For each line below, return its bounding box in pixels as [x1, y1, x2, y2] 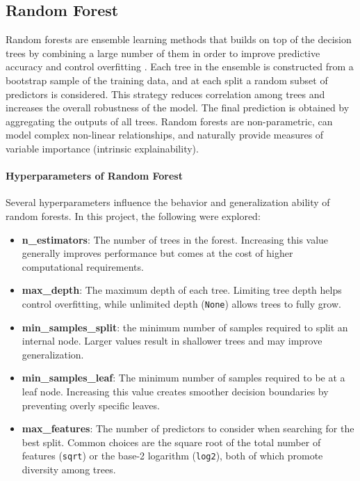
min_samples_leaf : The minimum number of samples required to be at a [22, 370, 345, 385]
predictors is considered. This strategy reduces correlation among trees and [6, 86, 325, 101]
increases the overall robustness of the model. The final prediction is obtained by [6, 100, 350, 115]
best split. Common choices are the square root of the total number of [22, 434, 321, 449]
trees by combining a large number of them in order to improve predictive [6, 45, 320, 60]
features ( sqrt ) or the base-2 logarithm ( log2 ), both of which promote [22, 448, 323, 463]
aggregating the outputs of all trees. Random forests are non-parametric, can [6, 113, 333, 128]
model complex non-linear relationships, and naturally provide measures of [6, 127, 324, 142]
